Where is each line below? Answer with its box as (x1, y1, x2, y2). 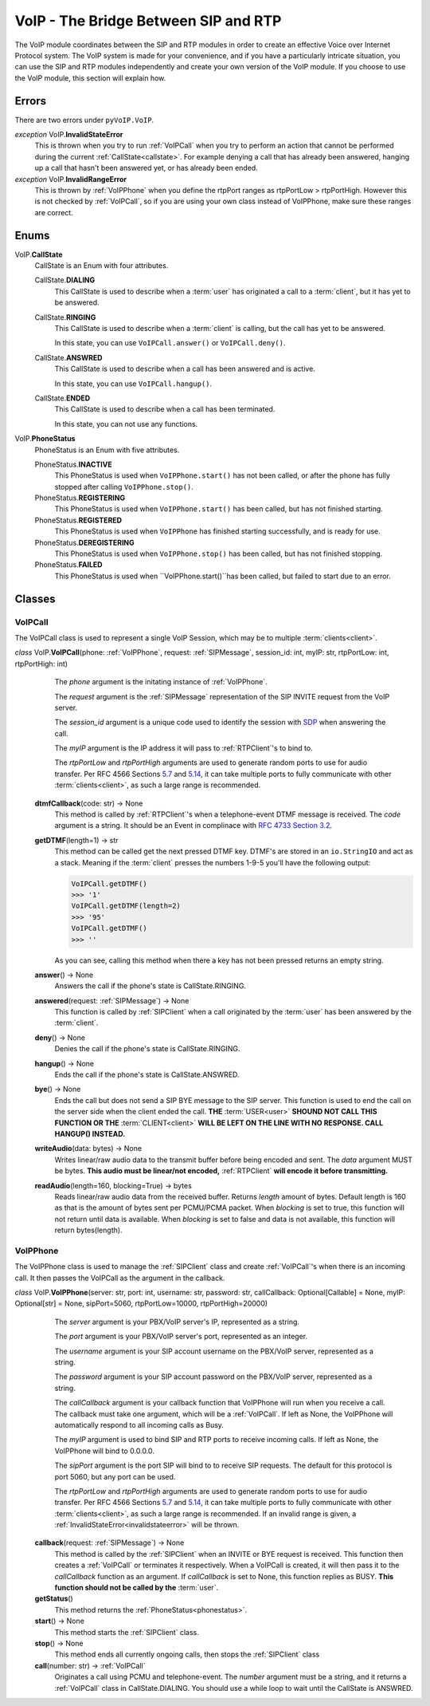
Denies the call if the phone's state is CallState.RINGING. (54, 1044, 240, 1054)
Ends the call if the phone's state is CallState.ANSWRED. (54, 1070, 240, 1080)
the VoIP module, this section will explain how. (14, 73, 166, 83)
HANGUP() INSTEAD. (54, 1129, 126, 1138)
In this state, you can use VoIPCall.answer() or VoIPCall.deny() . (54, 338, 286, 348)
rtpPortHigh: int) (14, 659, 68, 668)
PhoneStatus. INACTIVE (34, 459, 112, 469)
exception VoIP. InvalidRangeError (14, 174, 127, 183)
